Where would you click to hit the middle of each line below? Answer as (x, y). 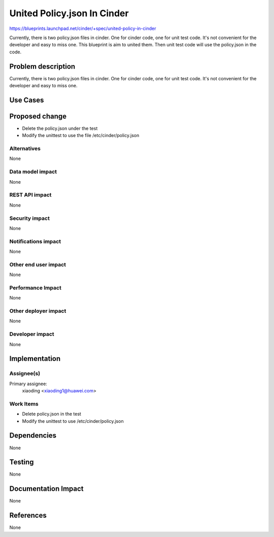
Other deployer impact (38, 311)
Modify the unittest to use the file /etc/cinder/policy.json (81, 136)
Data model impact (33, 172)
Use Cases (27, 100)
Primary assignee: (28, 384)
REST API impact (30, 195)
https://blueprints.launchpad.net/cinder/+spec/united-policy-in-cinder (83, 28)
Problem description (42, 66)
